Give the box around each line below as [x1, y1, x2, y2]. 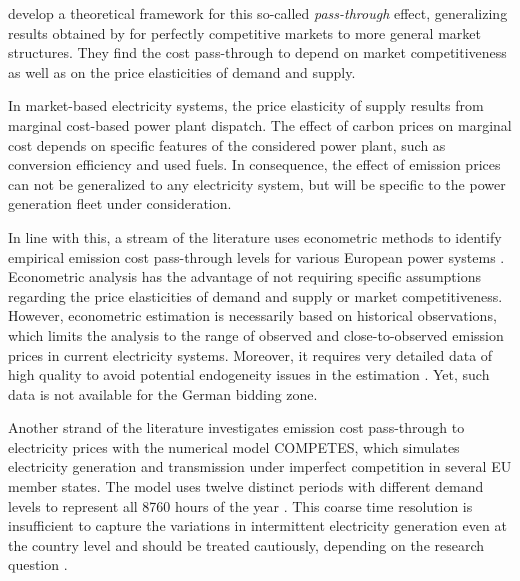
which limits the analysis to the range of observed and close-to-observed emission [8, 324, 504, 345]
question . [8, 554, 68, 575]
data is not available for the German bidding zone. [8, 383, 318, 404]
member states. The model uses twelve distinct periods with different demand [8, 476, 484, 497]
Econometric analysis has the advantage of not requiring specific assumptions [8, 266, 481, 287]
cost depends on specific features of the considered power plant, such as [8, 134, 446, 155]
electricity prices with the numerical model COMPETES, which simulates [8, 436, 460, 457]
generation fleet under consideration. [8, 193, 232, 214]
